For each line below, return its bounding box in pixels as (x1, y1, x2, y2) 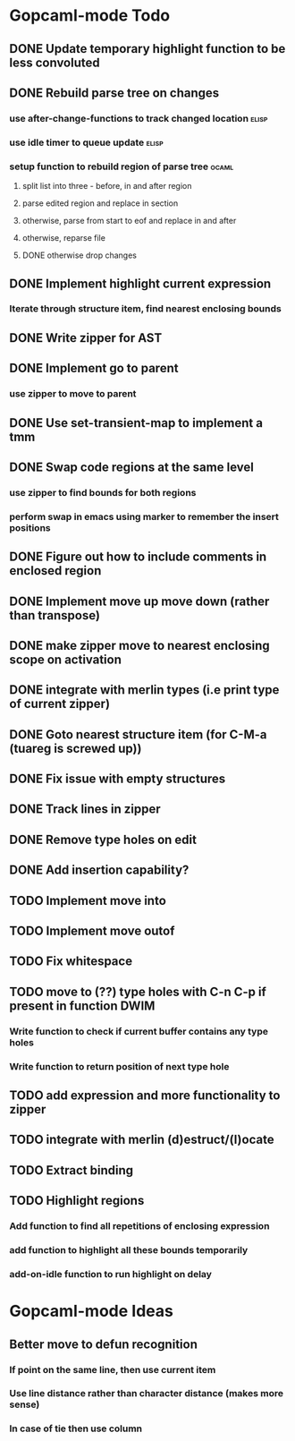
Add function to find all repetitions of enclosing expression (9, 1220, 270, 1232)
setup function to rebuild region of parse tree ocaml (9, 160, 234, 173)
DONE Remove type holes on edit (9, 831, 197, 847)
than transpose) (9, 608, 101, 623)
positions (9, 521, 51, 533)
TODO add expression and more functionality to (9, 1088, 281, 1104)
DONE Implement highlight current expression (9, 276, 272, 291)
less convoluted (9, 55, 100, 70)
